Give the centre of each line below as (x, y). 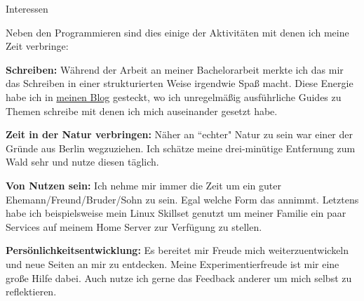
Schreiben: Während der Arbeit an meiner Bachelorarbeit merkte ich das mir (175, 69)
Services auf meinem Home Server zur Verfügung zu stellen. (134, 226)
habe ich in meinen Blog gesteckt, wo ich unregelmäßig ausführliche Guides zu (174, 96)
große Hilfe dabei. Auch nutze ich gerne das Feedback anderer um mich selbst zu (179, 277)
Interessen (27, 8)
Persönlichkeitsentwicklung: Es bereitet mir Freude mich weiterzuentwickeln (177, 250)
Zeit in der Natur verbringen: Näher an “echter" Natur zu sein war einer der (180, 134)
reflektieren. (31, 292)
